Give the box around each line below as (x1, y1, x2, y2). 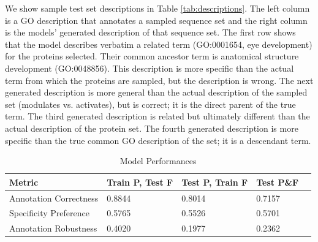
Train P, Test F (107, 175, 173, 188)
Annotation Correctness (9, 191, 99, 204)
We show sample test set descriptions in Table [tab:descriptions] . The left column (5, 2, 310, 14)
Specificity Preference (9, 206, 89, 219)
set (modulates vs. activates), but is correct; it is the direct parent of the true (5, 97, 296, 110)
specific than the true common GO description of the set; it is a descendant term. (5, 134, 311, 146)
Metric (9, 175, 39, 188)
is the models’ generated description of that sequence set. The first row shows (5, 26, 296, 39)
